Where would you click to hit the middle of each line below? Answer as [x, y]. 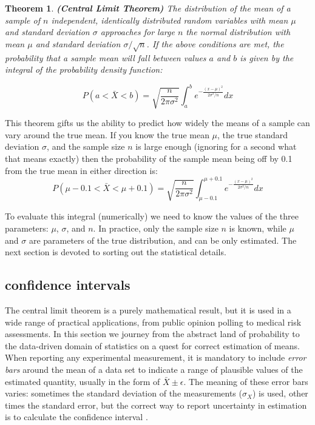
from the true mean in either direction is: [81, 170]
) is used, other [280, 393]
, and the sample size [86, 146]
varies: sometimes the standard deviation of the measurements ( [124, 393]
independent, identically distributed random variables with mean [170, 20]
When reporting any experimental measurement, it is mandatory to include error [156, 357]
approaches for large [137, 32]
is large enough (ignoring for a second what [216, 146]
